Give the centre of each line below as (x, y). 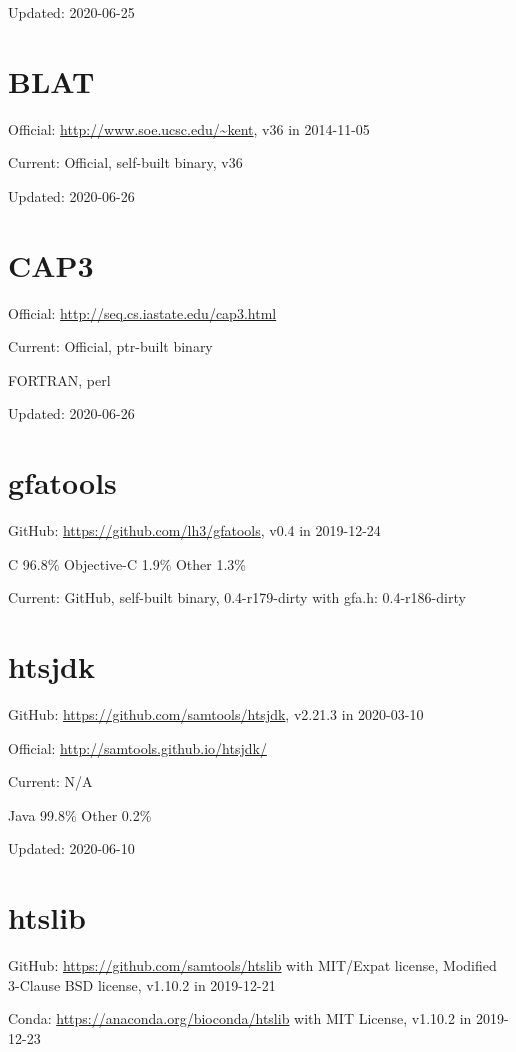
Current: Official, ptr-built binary (110, 346)
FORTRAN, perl (59, 379)
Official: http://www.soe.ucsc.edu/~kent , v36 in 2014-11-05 (189, 128)
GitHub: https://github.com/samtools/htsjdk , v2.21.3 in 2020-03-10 (216, 714)
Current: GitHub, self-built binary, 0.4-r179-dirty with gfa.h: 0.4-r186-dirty (237, 597)
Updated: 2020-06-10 (71, 848)
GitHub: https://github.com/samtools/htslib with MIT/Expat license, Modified (252, 965)
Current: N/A (50, 781)
